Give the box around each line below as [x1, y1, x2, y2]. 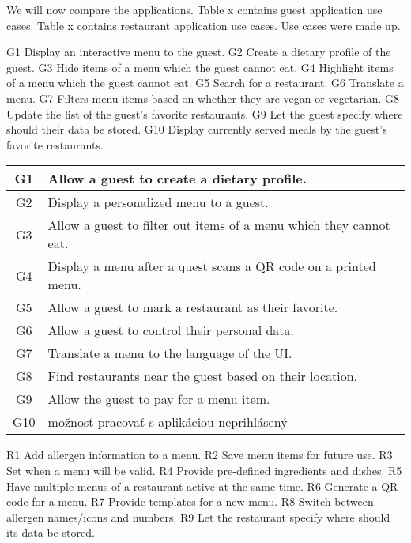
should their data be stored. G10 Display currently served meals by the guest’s [6, 121, 387, 138]
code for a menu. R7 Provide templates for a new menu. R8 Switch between [6, 493, 374, 510]
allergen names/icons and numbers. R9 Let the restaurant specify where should [6, 508, 390, 525]
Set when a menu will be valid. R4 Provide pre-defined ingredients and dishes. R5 [6, 462, 402, 478]
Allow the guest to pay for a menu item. [47, 390, 270, 409]
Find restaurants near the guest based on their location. [47, 367, 358, 386]
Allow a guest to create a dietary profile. [47, 169, 307, 188]
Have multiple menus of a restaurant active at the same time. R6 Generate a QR [6, 477, 398, 494]
